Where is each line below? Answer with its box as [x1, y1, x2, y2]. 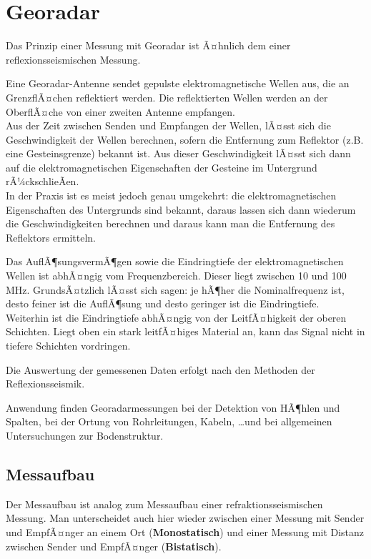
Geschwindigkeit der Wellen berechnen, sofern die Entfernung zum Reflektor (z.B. [6, 132, 364, 147]
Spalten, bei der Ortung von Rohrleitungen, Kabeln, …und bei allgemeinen [6, 414, 332, 429]
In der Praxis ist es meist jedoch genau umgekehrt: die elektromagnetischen [6, 188, 337, 203]
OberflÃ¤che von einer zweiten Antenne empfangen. [6, 104, 235, 119]
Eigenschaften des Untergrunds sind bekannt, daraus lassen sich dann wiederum [6, 202, 356, 217]
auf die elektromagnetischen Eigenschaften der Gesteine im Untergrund [6, 159, 317, 174]
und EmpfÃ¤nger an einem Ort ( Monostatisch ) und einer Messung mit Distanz [6, 524, 365, 539]
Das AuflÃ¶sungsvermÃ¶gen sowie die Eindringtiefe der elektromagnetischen [6, 254, 344, 269]
